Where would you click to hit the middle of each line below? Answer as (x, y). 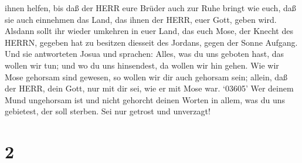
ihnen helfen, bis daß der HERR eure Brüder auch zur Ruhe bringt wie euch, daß (150, 8)
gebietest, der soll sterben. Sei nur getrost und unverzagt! (108, 111)
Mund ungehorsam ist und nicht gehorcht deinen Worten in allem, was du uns (145, 99)
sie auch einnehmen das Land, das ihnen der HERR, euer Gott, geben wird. (141, 19)
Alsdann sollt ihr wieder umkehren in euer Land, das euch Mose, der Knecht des (149, 31)
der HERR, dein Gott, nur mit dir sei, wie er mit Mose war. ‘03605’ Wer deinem (149, 88)
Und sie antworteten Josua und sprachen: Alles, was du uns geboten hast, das (145, 54)
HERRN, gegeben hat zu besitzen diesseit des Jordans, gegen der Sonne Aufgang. (151, 42)
